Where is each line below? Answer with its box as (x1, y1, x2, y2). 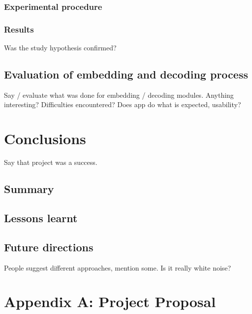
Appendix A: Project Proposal (4, 291, 216, 312)
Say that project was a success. (4, 157, 97, 167)
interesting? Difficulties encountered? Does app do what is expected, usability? (4, 99, 241, 110)
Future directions (4, 239, 94, 254)
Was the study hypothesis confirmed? (4, 42, 117, 53)
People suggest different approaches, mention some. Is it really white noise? (4, 262, 231, 273)
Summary (4, 181, 54, 196)
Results (4, 23, 34, 35)
